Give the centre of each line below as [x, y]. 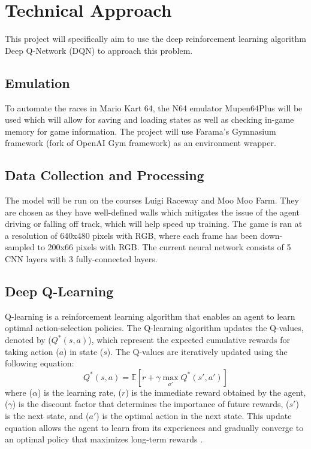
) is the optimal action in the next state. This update [194, 416]
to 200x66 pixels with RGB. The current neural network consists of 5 [164, 247]
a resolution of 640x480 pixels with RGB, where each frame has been [131, 235]
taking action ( [32, 351]
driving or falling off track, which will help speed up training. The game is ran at [154, 224]
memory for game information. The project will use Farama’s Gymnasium [141, 131]
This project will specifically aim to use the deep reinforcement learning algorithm [155, 39]
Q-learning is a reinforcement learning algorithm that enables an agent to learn [150, 316]
